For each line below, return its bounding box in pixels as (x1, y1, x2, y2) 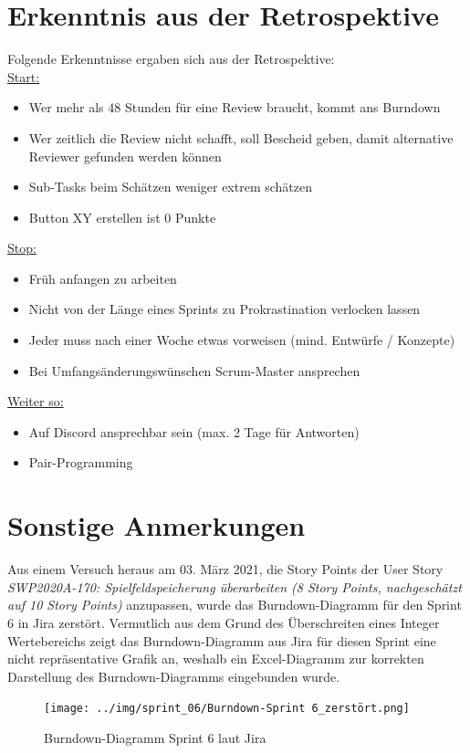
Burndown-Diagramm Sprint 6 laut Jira (44, 727, 266, 747)
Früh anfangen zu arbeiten (28, 268, 177, 288)
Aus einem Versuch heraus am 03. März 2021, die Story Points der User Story (7, 560, 444, 579)
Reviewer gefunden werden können (28, 146, 222, 165)
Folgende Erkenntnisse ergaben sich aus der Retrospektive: (7, 49, 335, 68)
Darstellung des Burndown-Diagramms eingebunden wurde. (7, 666, 340, 685)
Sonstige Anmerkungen (7, 507, 306, 544)
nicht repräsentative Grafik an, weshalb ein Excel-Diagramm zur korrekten (7, 649, 424, 668)
